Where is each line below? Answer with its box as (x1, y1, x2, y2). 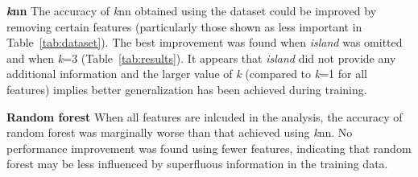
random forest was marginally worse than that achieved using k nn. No (6, 124, 353, 141)
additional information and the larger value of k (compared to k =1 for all (6, 65, 367, 82)
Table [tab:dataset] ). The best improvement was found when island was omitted (6, 34, 403, 51)
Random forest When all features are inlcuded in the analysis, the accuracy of (6, 108, 403, 125)
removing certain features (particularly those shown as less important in (6, 18, 362, 35)
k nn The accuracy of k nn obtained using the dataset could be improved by (6, 2, 377, 19)
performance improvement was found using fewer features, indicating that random (6, 139, 412, 156)
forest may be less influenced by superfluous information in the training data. (6, 155, 388, 172)
